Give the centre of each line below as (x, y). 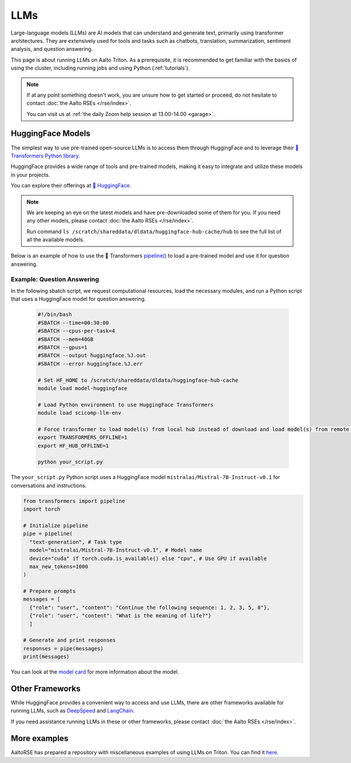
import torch (42, 509)
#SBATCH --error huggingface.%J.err (90, 364)
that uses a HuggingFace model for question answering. (78, 299)
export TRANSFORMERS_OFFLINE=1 (83, 437)
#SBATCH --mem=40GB (66, 339)
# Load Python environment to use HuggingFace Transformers (126, 405)
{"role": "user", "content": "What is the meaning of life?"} (121, 616)
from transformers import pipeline (74, 501)
